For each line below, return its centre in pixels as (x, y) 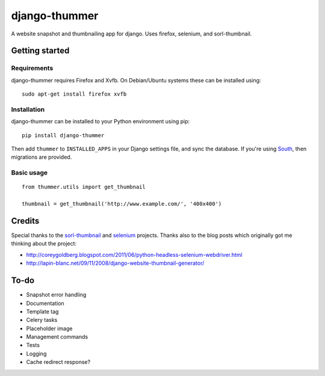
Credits (25, 220)
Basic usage (29, 173)
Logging (36, 353)
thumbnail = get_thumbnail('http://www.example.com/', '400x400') (122, 204)
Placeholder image (49, 328)
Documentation (45, 303)
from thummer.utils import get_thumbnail (84, 187)
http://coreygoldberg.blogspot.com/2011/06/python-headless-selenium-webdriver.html (135, 254)
